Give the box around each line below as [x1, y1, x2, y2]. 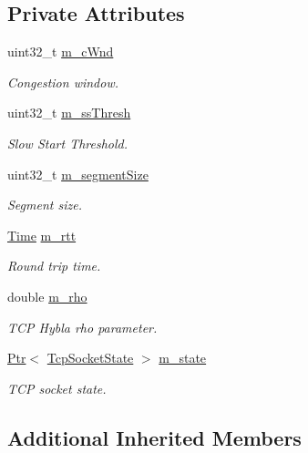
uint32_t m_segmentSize [7, 164, 149, 183]
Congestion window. [7, 72, 118, 91]
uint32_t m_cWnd [7, 42, 114, 61]
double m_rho [7, 286, 87, 305]
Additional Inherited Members [7, 423, 302, 451]
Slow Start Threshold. [7, 133, 128, 152]
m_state [159, 348, 207, 367]
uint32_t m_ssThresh [7, 103, 131, 122]
